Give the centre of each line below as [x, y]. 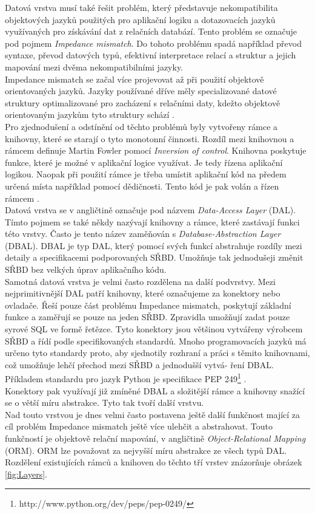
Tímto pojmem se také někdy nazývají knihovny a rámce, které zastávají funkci [152, 221]
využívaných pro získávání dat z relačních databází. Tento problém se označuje [151, 31]
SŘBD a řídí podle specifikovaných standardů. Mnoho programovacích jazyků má [156, 341]
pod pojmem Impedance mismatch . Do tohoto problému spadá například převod [153, 43]
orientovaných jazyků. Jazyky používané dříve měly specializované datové [141, 91]
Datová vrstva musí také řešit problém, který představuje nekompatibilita [141, 7]
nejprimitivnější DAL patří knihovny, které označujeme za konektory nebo [143, 293]
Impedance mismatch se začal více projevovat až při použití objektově [134, 79]
